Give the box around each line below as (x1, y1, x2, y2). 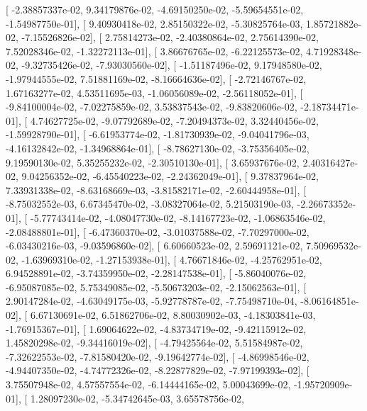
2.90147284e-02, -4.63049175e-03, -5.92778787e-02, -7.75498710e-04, (6, 293, 297, 308)
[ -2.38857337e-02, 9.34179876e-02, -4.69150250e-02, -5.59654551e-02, (6, 2, 304, 16)
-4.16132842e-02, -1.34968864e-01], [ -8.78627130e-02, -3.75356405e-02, (6, 140, 310, 155)
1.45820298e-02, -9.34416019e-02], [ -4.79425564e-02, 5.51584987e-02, (6, 335, 303, 350)
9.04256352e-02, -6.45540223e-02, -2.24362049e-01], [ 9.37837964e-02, (21, 169, 319, 184)
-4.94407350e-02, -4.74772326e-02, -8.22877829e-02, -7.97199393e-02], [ (6, 363, 310, 378)
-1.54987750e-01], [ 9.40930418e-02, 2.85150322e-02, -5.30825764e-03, (6, 16, 303, 30)
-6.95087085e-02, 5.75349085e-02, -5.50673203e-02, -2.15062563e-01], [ (6, 279, 307, 294)
